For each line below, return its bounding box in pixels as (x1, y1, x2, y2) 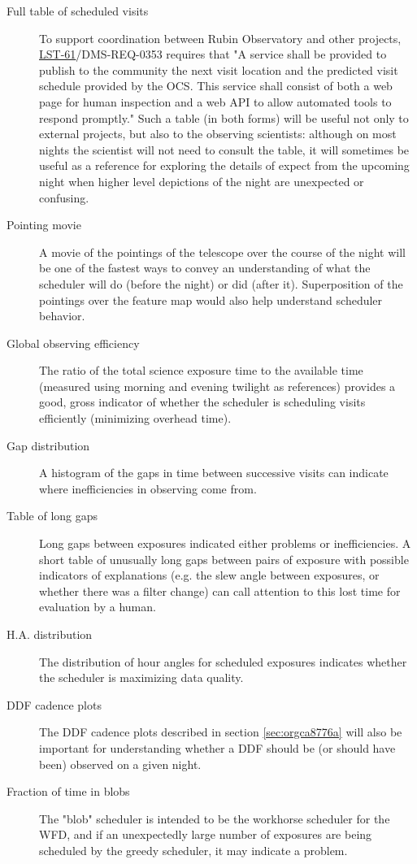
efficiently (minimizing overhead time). (39, 410, 232, 427)
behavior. (39, 307, 85, 324)
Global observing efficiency (7, 334, 140, 351)
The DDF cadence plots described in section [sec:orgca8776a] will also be (39, 723, 402, 740)
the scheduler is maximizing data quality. (39, 669, 244, 686)
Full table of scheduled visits (7, 2, 149, 19)
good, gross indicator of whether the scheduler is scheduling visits (39, 393, 366, 410)
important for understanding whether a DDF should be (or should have (39, 739, 396, 756)
